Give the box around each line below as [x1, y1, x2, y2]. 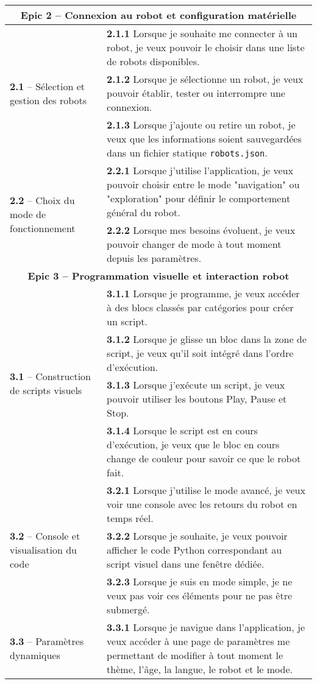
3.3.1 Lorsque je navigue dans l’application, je [107, 620, 305, 634]
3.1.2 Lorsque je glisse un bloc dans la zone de [107, 332, 307, 346]
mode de [10, 207, 46, 221]
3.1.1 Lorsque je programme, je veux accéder [107, 286, 300, 300]
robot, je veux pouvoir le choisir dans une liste [107, 40, 305, 54]
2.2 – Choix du [10, 193, 75, 207]
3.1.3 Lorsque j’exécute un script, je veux [107, 378, 285, 392]
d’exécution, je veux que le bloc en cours [107, 437, 280, 451]
